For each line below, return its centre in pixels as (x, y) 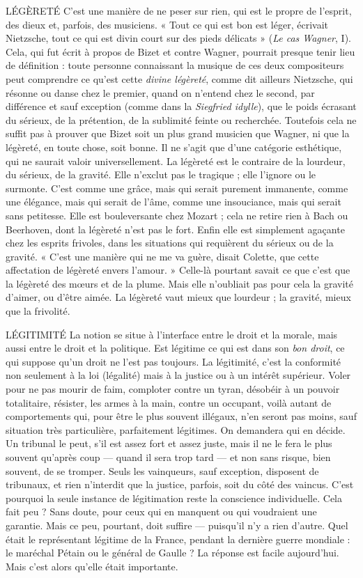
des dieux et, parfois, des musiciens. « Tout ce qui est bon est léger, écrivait (167, 24)
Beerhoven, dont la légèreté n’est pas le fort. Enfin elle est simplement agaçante (175, 229)
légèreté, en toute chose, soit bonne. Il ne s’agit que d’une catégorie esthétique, (174, 147)
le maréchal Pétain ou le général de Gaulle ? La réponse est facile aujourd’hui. (172, 553)
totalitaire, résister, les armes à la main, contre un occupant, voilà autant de (169, 402)
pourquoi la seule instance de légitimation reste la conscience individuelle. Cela (174, 498)
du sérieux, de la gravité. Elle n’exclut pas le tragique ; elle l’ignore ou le (161, 174)
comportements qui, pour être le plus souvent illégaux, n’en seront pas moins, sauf (181, 416)
